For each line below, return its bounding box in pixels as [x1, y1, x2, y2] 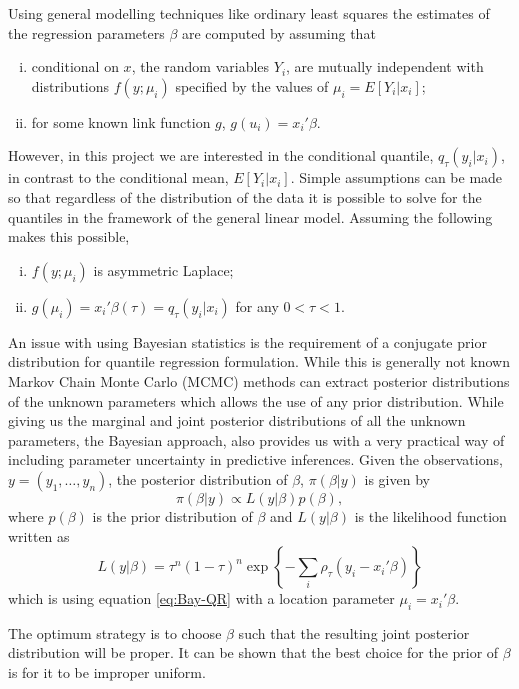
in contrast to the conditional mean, [8, 167, 229, 188]
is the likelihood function [354, 505, 507, 526]
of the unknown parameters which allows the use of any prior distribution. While [8, 390, 504, 411]
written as [8, 525, 70, 546]
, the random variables [131, 56, 270, 77]
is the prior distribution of [92, 505, 253, 526]
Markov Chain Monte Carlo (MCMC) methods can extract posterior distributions [8, 370, 510, 391]
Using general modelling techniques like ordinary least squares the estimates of [8, 3, 490, 23]
